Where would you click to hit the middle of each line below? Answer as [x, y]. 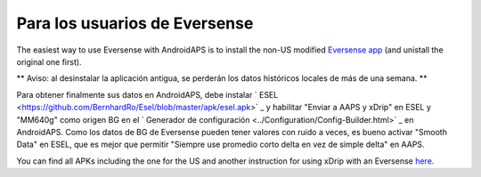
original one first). [49, 61]
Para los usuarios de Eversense [135, 23]
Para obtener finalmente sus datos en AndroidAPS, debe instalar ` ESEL [147, 94]
